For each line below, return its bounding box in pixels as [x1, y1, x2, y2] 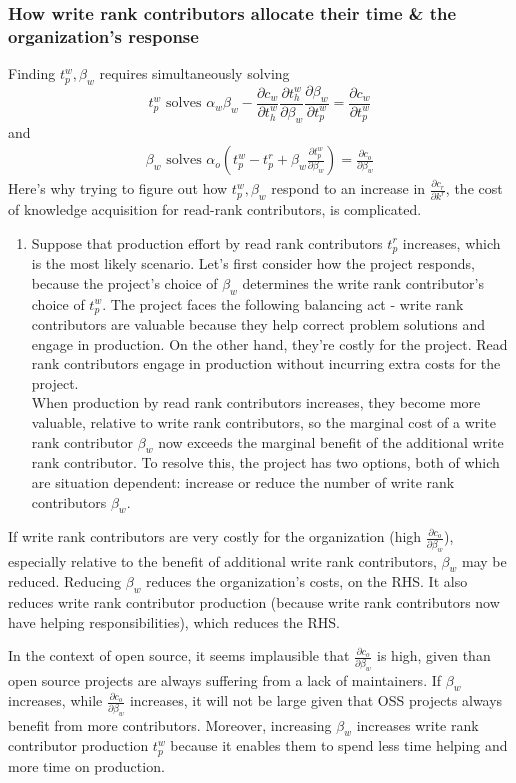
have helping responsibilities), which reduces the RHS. [8, 611, 340, 632]
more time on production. [8, 755, 165, 776]
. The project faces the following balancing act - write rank [102, 293, 464, 314]
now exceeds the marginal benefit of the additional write [158, 431, 504, 452]
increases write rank [356, 714, 479, 735]
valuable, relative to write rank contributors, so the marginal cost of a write [31, 411, 496, 432]
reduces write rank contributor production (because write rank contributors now [8, 592, 500, 613]
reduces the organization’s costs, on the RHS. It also [146, 571, 468, 592]
